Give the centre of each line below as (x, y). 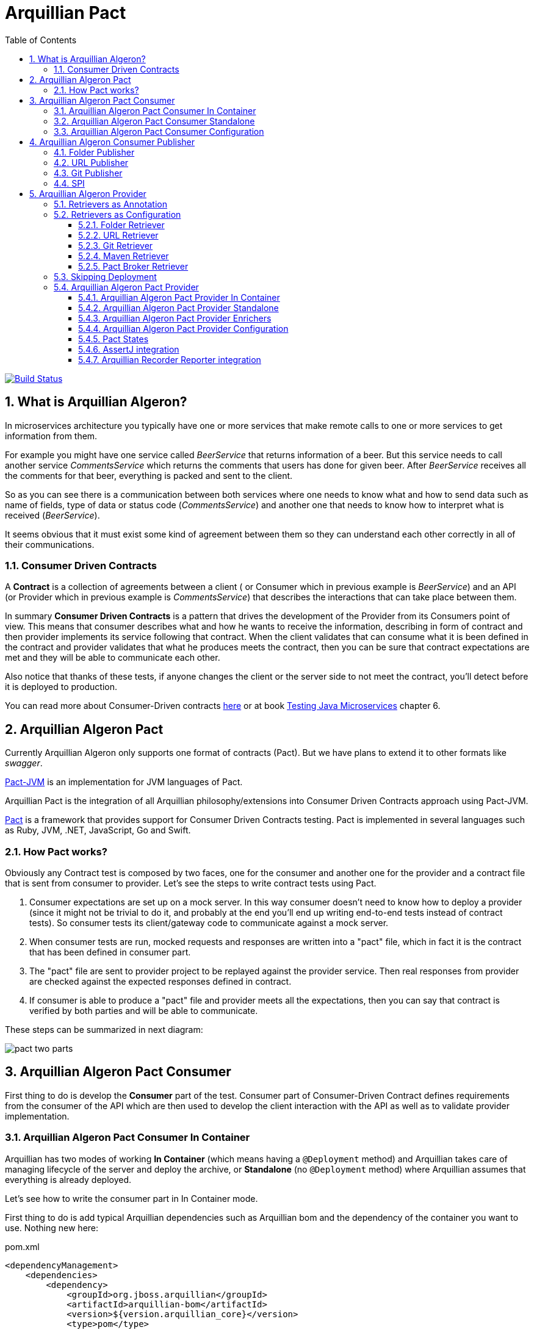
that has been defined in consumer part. (110, 952)
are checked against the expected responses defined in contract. (161, 981)
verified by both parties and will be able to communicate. (144, 1010)
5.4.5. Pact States (114, 339)
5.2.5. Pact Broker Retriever (133, 266)
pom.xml (22, 1246)
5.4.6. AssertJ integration (129, 349)
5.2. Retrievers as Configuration (117, 214)
